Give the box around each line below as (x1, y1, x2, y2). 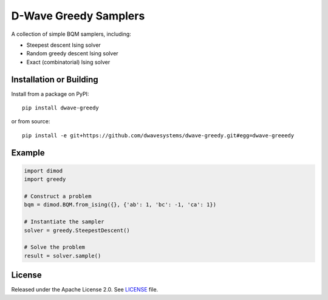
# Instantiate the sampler (24, 219, 104, 225)
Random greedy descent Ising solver (26, 50, 118, 57)
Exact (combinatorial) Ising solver (26, 58, 111, 66)
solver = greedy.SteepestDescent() (24, 227, 130, 234)
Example (11, 148, 45, 158)
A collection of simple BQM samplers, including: (11, 30, 132, 38)
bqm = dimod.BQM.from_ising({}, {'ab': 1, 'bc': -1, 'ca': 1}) (24, 201, 217, 208)
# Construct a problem (24, 193, 92, 200)
